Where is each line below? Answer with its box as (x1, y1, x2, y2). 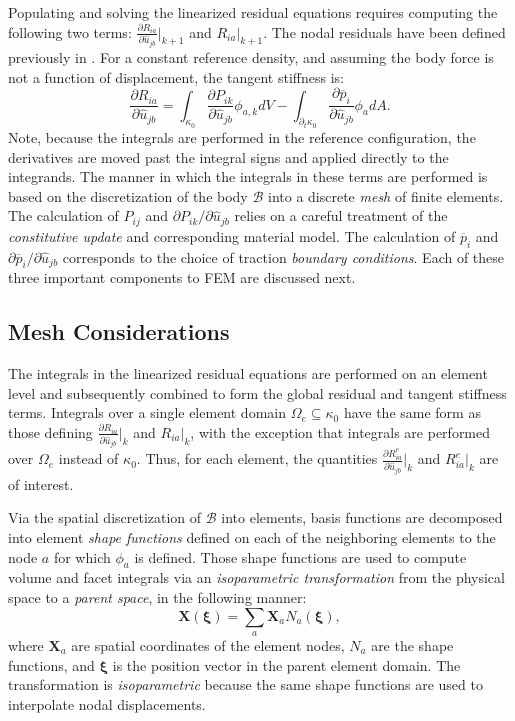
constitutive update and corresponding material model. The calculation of (8, 225, 456, 246)
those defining (8, 421, 93, 442)
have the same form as (343, 402, 481, 423)
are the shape (371, 635, 454, 656)
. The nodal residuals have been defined (263, 21, 506, 42)
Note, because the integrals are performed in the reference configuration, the (8, 126, 476, 147)
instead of (58, 448, 119, 469)
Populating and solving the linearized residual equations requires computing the (8, 2, 498, 22)
